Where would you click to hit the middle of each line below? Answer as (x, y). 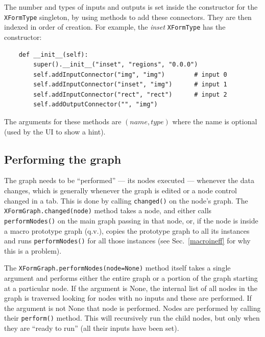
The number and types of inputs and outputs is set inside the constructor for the (131, 7)
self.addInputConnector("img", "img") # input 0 (130, 74)
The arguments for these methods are (63, 121)
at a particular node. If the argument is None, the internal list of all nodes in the (131, 288)
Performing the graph (63, 159)
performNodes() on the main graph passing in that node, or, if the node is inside (131, 220)
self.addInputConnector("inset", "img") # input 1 (130, 85)
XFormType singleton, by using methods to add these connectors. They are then (128, 17)
